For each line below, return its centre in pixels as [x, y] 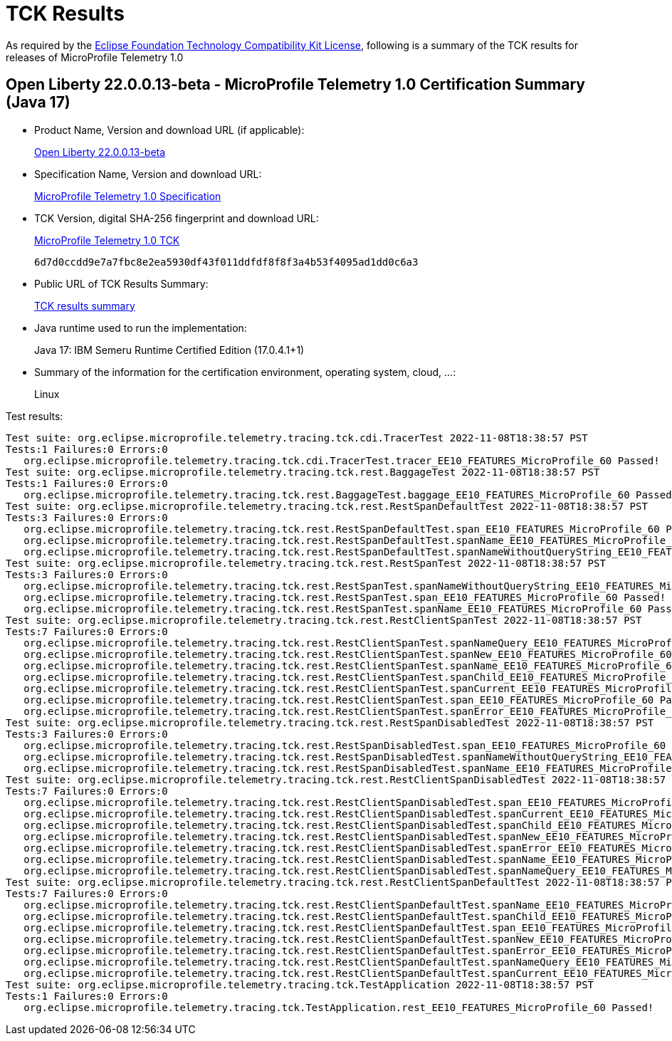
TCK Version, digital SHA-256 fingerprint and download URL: [177, 218]
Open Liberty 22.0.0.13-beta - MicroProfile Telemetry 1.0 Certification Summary [295, 85]
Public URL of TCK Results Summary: [121, 283]
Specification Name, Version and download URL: [148, 174]
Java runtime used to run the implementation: [141, 328]
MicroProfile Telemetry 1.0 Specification [128, 196]
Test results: [35, 416]
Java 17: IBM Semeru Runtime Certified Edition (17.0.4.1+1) [169, 350]
